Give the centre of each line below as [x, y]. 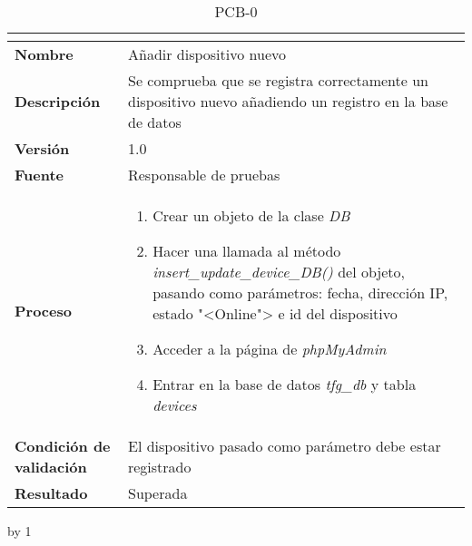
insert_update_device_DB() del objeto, [279, 272]
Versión [42, 148]
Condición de [63, 446]
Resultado [51, 493]
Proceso [43, 310]
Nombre [44, 54]
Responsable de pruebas [204, 175]
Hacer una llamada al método [247, 251]
